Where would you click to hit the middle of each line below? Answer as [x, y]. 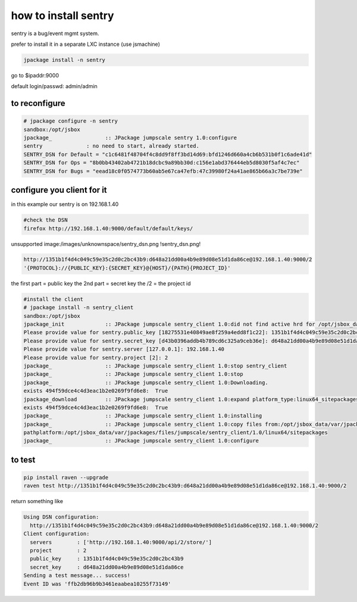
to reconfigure [38, 103]
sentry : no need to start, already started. [111, 146]
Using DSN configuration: [61, 517]
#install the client [53, 299]
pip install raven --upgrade [66, 478]
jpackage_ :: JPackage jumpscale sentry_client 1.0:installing [143, 416]
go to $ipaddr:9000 [35, 75]
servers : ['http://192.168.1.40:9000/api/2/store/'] [121, 542]
